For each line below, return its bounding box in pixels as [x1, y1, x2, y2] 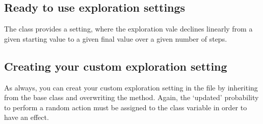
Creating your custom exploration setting [4, 58, 227, 74]
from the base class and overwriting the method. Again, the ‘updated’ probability [4, 92, 259, 103]
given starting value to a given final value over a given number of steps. [4, 33, 227, 44]
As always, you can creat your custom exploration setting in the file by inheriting [4, 82, 258, 92]
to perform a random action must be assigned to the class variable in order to [4, 102, 247, 112]
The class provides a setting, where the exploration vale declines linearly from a [4, 23, 253, 34]
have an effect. [4, 112, 49, 122]
